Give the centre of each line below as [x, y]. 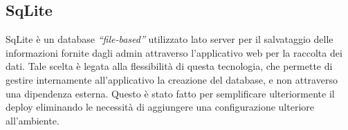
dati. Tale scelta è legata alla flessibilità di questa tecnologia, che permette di [169, 66]
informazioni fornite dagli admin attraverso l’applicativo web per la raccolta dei [174, 52]
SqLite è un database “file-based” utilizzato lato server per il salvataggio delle [170, 39]
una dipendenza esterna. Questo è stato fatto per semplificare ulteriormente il [170, 93]
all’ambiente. [33, 120]
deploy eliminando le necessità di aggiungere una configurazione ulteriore [160, 107]
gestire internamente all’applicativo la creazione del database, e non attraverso [172, 79]
